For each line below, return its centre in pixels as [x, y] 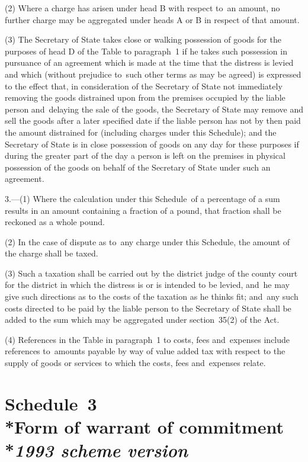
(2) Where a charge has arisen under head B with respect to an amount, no [142, 8]
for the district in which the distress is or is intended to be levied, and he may [147, 285]
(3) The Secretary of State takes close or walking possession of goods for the [143, 39]
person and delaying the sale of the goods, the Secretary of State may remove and [154, 109]
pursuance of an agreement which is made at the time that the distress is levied [149, 62]
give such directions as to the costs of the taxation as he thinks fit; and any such [152, 296]
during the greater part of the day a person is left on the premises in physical [145, 155]
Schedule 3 [51, 403]
